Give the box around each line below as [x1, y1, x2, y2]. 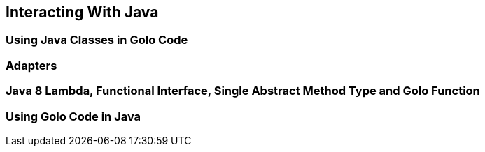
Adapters [6, 58, 57, 73]
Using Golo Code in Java [6, 109, 141, 123]
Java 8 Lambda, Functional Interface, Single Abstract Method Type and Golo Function [6, 84, 480, 98]
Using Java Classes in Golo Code [6, 33, 188, 47]
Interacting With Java [6, 3, 159, 21]
